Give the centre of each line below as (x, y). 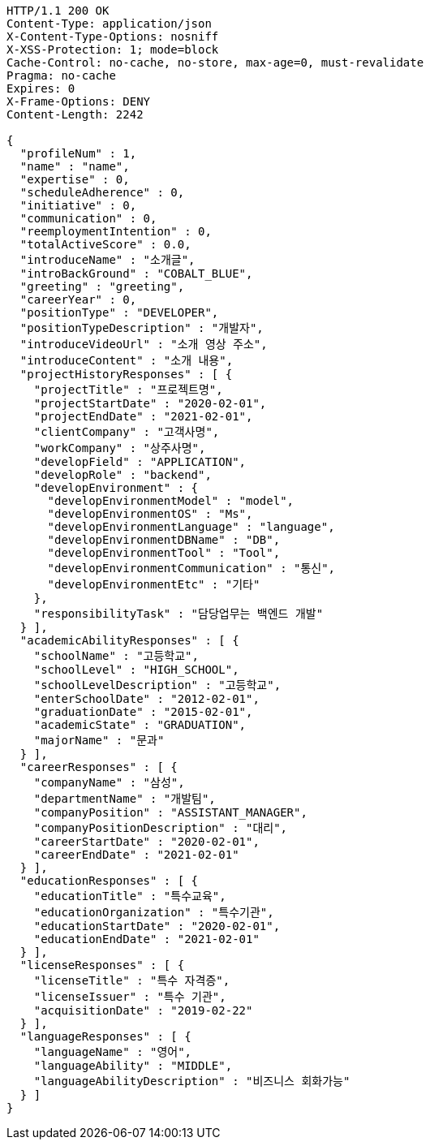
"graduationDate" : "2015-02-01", (143, 712)
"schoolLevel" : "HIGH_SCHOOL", (136, 670)
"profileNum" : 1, (78, 153)
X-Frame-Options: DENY (79, 101)
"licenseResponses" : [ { (102, 965)
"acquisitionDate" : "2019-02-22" (143, 1010)
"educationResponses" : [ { (109, 881)
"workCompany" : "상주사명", (120, 448)
